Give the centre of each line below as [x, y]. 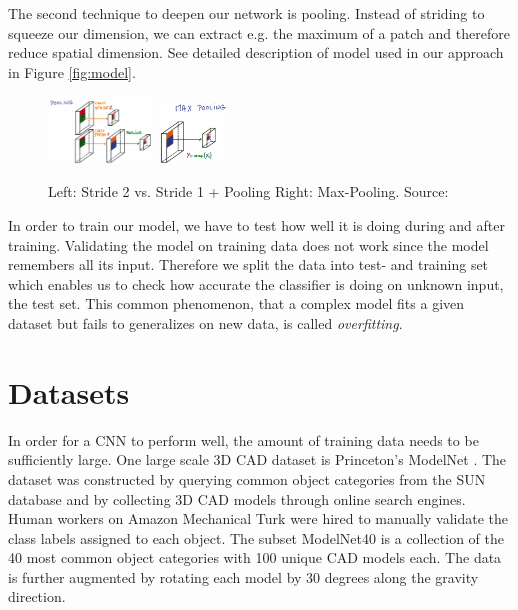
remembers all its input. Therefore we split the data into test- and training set [248, 264]
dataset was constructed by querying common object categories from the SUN [247, 478]
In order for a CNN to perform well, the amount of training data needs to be [243, 439]
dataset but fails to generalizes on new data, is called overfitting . [205, 323]
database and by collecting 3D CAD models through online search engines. [237, 498]
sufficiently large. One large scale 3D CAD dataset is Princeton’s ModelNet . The [257, 459]
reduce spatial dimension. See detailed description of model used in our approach [256, 52]
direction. [37, 596]
